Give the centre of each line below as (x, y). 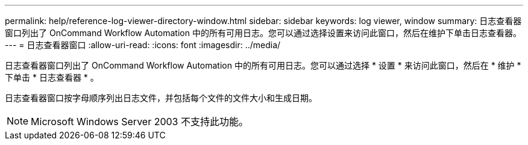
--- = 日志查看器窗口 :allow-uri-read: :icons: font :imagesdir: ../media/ (143, 45)
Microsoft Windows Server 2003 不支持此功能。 (140, 122)
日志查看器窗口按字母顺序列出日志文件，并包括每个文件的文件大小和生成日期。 (161, 98)
